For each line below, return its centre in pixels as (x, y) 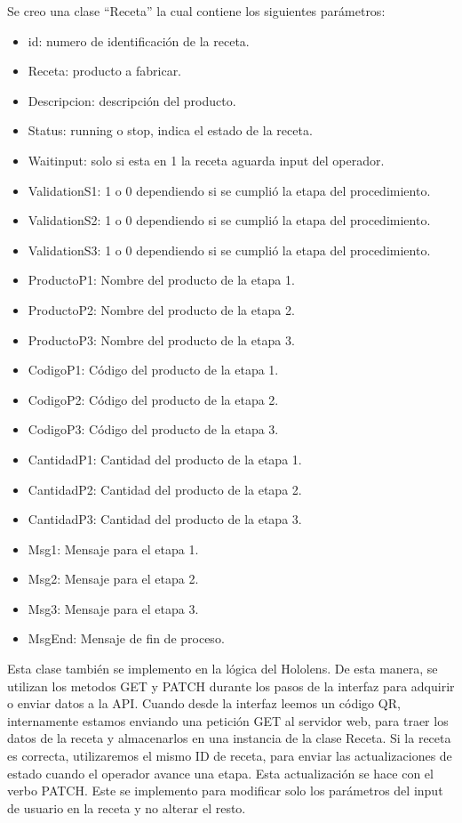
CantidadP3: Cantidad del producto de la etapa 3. (165, 519)
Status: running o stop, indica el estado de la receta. (170, 130)
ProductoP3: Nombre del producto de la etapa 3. (161, 339)
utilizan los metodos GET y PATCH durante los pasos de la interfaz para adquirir (231, 686)
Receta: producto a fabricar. (105, 71)
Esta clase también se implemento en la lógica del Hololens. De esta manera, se (223, 669)
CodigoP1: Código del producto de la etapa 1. (153, 370)
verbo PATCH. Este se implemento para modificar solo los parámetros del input (225, 791)
